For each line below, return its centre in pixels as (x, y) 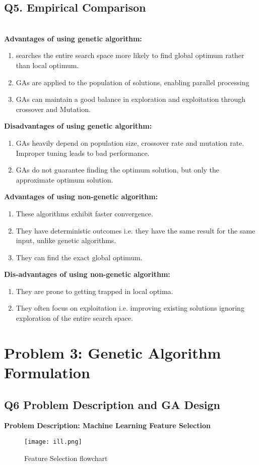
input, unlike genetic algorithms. (66, 240)
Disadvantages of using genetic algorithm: (78, 126)
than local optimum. (47, 65)
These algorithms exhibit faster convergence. (84, 213)
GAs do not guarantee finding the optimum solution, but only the (118, 170)
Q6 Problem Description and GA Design (112, 404)
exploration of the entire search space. (74, 318)
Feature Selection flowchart (66, 458)
